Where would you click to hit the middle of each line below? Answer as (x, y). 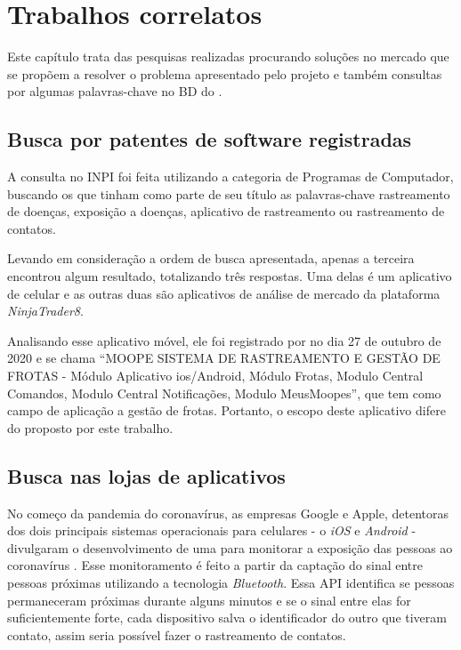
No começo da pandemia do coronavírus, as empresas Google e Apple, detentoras (228, 513)
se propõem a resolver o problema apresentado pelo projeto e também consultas (225, 73)
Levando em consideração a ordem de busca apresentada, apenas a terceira (211, 258)
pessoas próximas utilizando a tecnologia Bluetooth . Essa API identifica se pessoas (231, 582)
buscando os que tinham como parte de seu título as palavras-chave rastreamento (229, 193)
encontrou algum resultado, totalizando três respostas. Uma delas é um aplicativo (230, 276)
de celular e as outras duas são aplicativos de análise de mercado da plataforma (224, 293)
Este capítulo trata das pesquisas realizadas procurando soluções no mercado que (228, 56)
